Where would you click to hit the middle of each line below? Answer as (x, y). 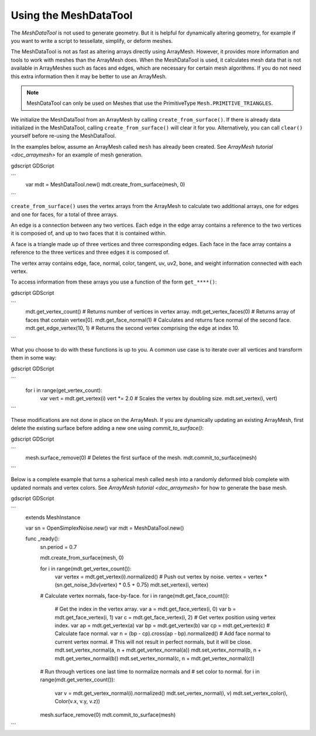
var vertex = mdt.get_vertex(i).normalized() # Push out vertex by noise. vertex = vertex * (161, 577)
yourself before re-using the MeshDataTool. (63, 136)
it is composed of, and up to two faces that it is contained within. (89, 233)
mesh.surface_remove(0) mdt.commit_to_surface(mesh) (108, 714)
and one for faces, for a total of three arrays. (64, 214)
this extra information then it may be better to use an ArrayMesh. (89, 76)
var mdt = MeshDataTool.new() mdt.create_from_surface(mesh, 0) (105, 185)
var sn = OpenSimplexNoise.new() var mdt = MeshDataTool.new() (105, 528)
